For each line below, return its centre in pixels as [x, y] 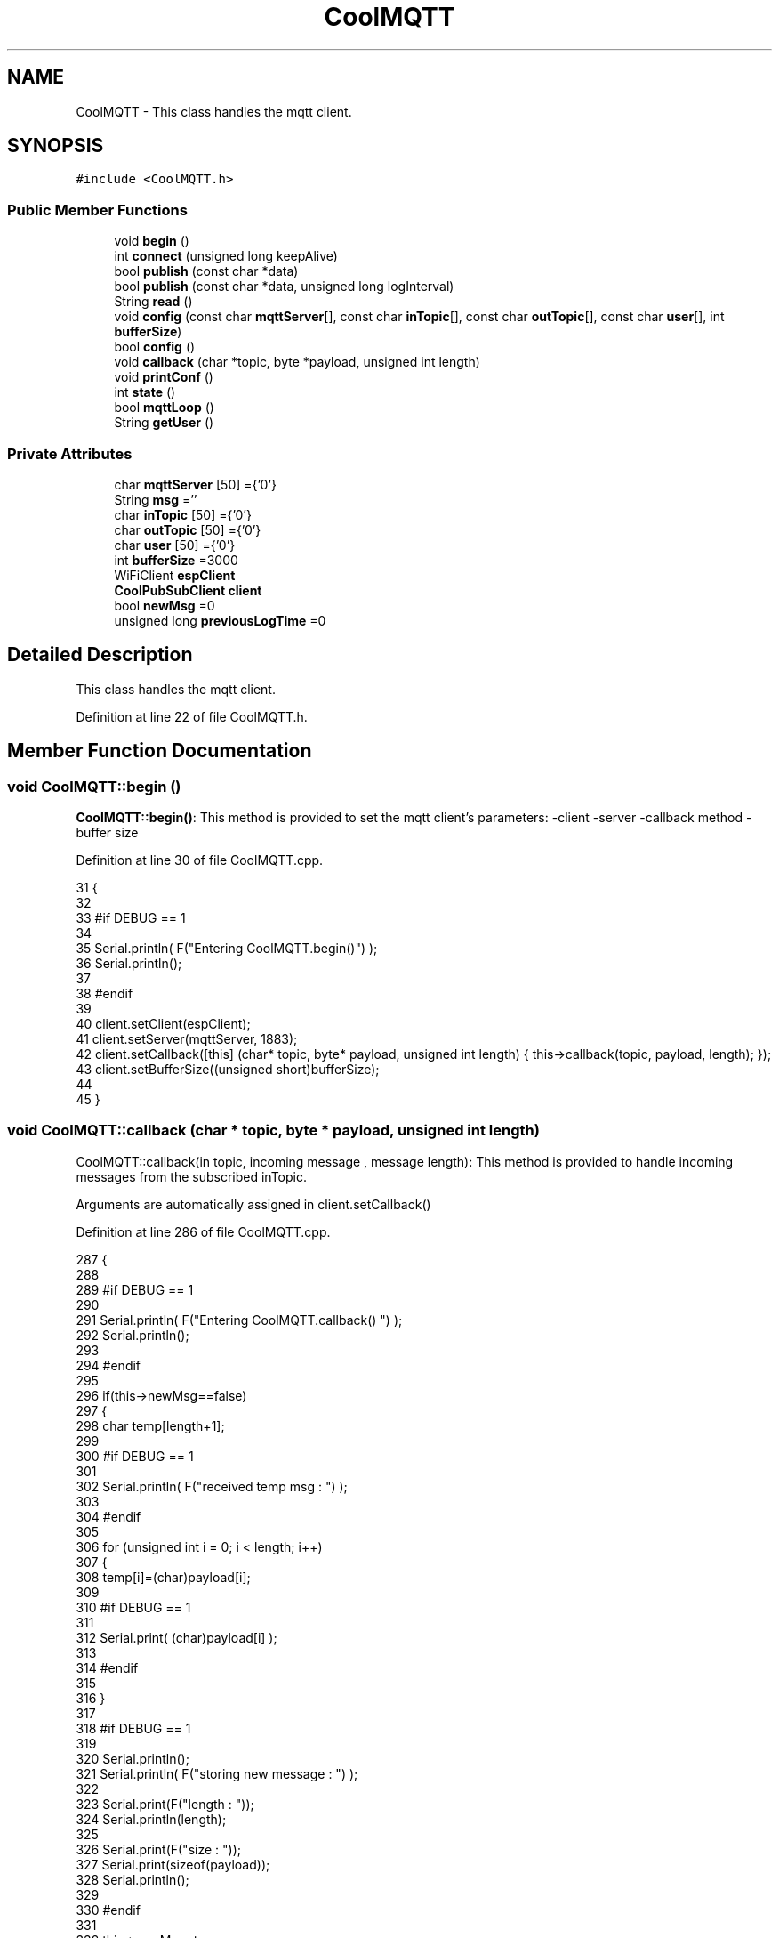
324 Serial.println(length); [151, 1819]
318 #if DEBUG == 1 [133, 1728]
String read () [153, 302]
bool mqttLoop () [164, 408]
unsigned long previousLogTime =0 [220, 620]
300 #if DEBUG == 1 [135, 1456]
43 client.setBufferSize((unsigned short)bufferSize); [228, 1069]
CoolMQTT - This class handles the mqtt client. [214, 111]
